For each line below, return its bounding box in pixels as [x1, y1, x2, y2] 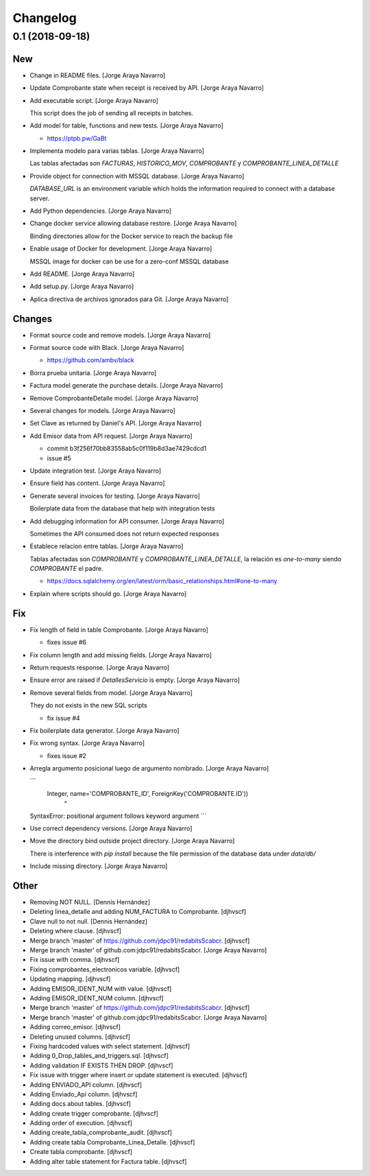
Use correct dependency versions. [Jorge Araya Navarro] [29, 824, 193, 833]
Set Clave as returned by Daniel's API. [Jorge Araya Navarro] [29, 419, 202, 427]
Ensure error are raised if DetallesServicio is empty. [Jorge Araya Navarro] [29, 676, 240, 684]
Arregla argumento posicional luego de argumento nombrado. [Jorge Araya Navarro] [29, 764, 269, 773]
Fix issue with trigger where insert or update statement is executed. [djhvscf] [29, 1071, 247, 1079]
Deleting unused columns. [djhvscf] [29, 1033, 130, 1041]
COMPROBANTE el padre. [29, 565, 103, 573]
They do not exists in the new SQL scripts [29, 701, 147, 709]
